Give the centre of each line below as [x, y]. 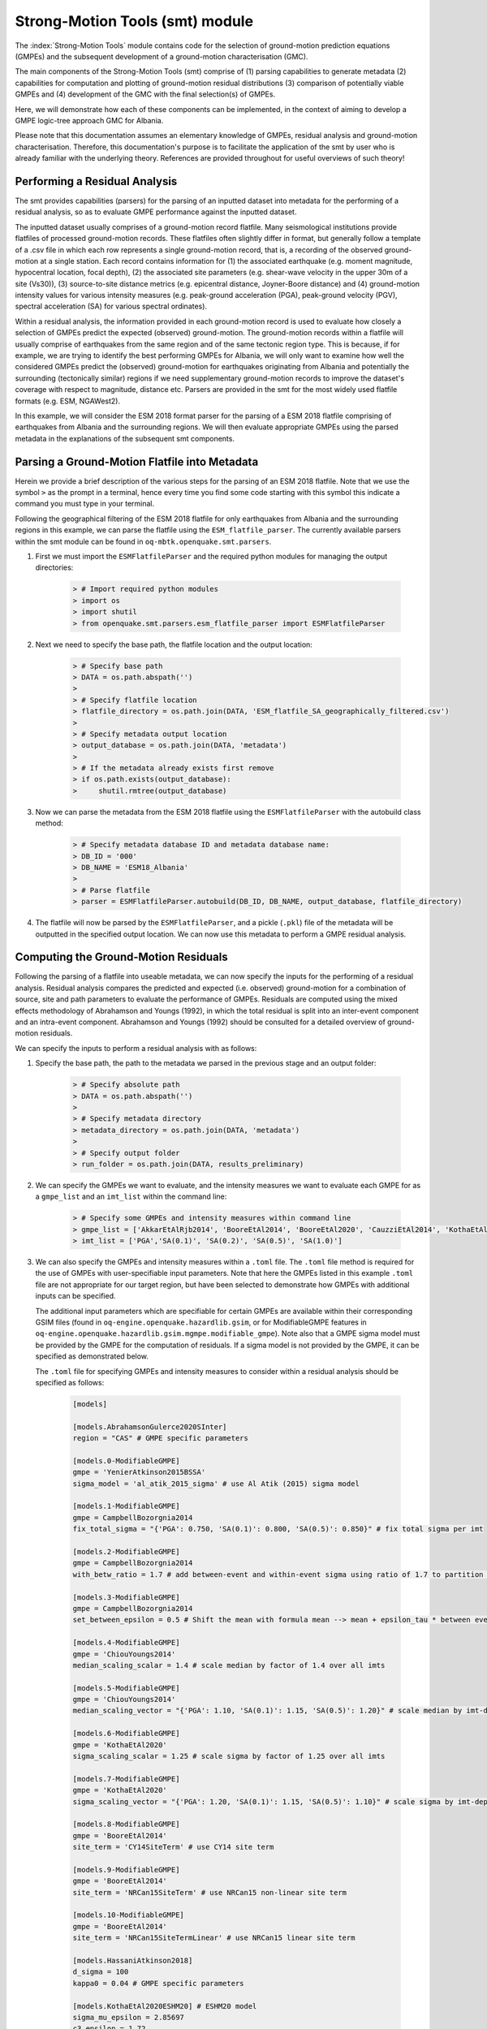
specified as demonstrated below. [92, 1356]
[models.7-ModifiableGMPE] [126, 1779]
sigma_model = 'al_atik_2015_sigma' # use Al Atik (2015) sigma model [216, 1484]
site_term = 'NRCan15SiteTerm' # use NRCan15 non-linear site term [210, 1892]
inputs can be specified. [76, 1296]
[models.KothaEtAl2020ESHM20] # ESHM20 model [165, 2006]
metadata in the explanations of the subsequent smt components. [125, 438]
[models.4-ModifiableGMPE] [126, 1643]
